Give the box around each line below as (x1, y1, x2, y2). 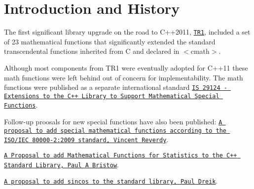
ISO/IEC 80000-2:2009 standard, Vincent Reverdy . (4, 134, 169, 145)
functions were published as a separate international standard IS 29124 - (4, 82, 227, 92)
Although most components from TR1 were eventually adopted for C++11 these (4, 62, 248, 73)
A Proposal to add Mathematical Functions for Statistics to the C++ (4, 152, 237, 159)
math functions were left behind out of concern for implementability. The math (4, 72, 243, 82)
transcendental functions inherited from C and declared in (4, 46, 180, 56)
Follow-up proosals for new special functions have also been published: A (4, 116, 222, 127)
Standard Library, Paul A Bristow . (4, 159, 119, 169)
